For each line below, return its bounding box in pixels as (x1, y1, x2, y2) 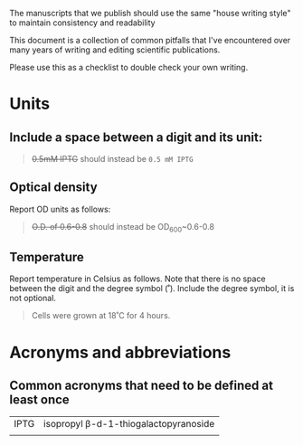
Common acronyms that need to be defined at (9, 378, 274, 393)
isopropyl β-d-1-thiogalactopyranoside (43, 418, 215, 431)
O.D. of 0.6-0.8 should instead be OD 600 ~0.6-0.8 (31, 221, 215, 234)
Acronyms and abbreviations (9, 342, 232, 363)
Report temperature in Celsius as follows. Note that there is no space (9, 273, 266, 284)
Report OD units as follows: (9, 204, 111, 214)
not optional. (9, 293, 57, 304)
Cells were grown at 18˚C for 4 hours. (31, 310, 171, 321)
